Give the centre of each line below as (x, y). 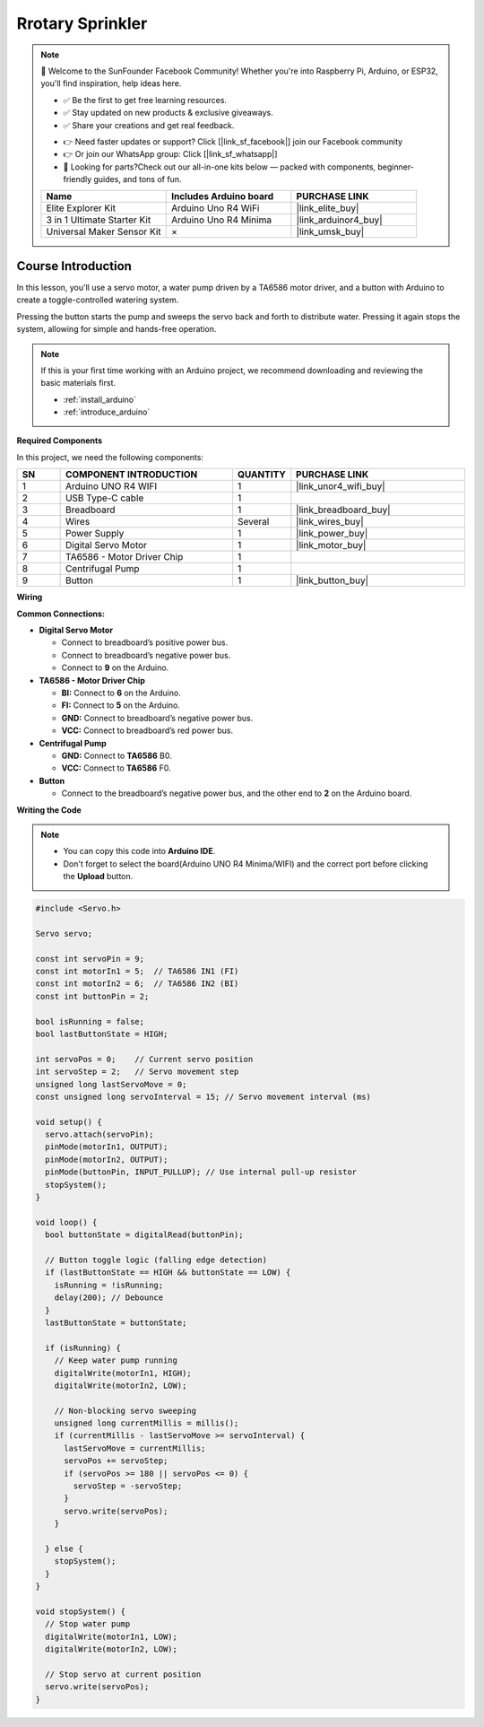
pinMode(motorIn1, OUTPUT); (107, 1147)
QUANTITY (262, 475)
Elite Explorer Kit (81, 208)
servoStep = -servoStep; (128, 1486)
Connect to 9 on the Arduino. (115, 667)
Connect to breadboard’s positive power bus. (145, 642)
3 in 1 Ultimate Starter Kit (99, 220)
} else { (64, 1548)
